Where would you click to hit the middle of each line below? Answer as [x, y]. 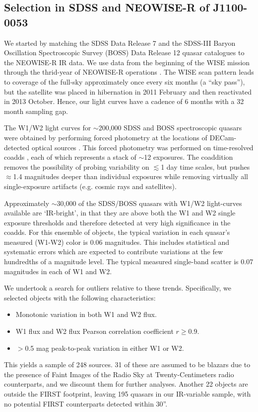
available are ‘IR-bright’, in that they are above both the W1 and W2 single [120, 213]
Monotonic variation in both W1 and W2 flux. [86, 314]
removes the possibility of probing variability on [77, 166]
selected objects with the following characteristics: [80, 297]
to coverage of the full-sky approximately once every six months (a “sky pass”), [125, 81]
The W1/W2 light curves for [48, 128]
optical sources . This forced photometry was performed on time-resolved [142, 147]
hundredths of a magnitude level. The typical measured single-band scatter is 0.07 [129, 261]
